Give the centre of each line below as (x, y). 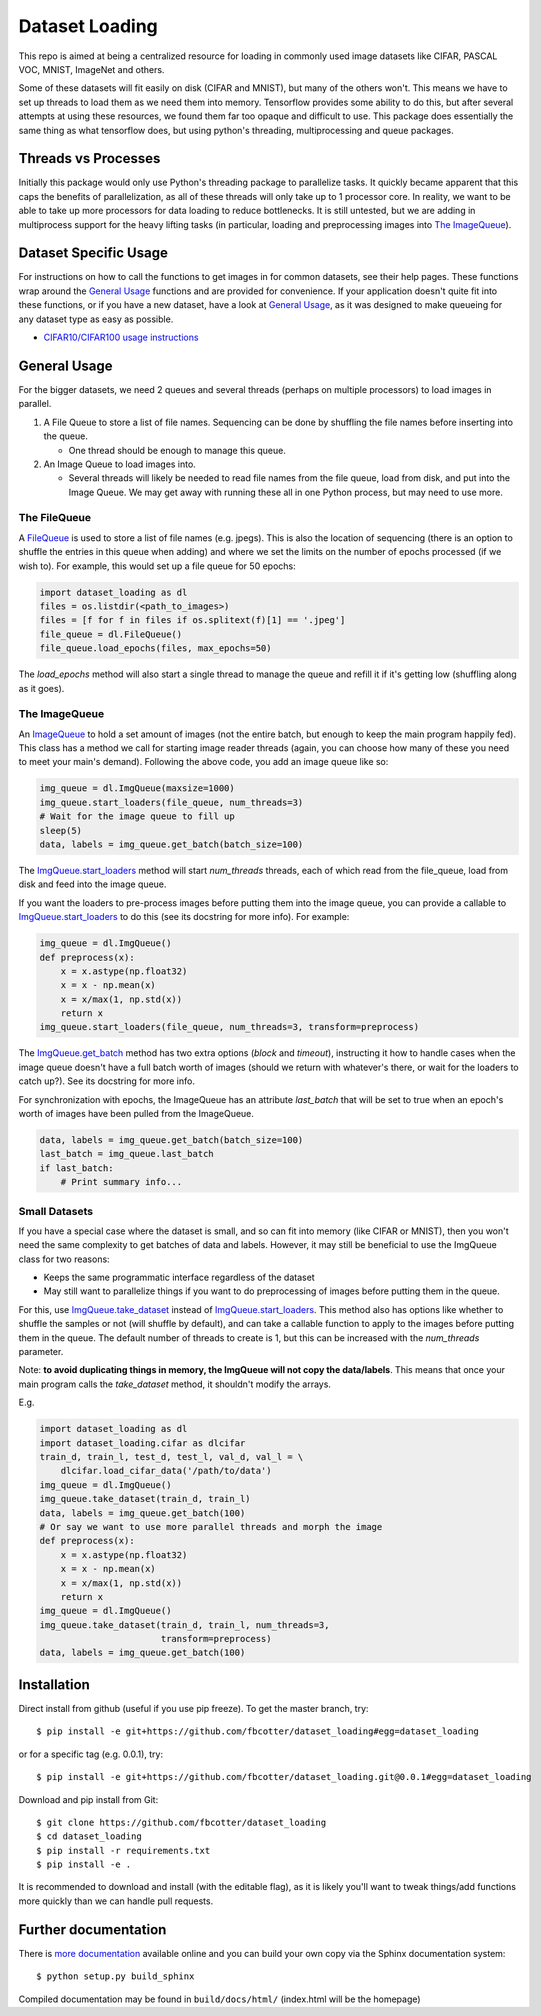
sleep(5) (61, 830)
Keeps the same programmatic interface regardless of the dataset (179, 1277)
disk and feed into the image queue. (92, 884)
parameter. (41, 1352)
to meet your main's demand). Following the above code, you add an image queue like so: (203, 762)
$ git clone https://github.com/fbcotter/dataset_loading (181, 1822)
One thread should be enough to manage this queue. (177, 450)
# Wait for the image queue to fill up (137, 816)
